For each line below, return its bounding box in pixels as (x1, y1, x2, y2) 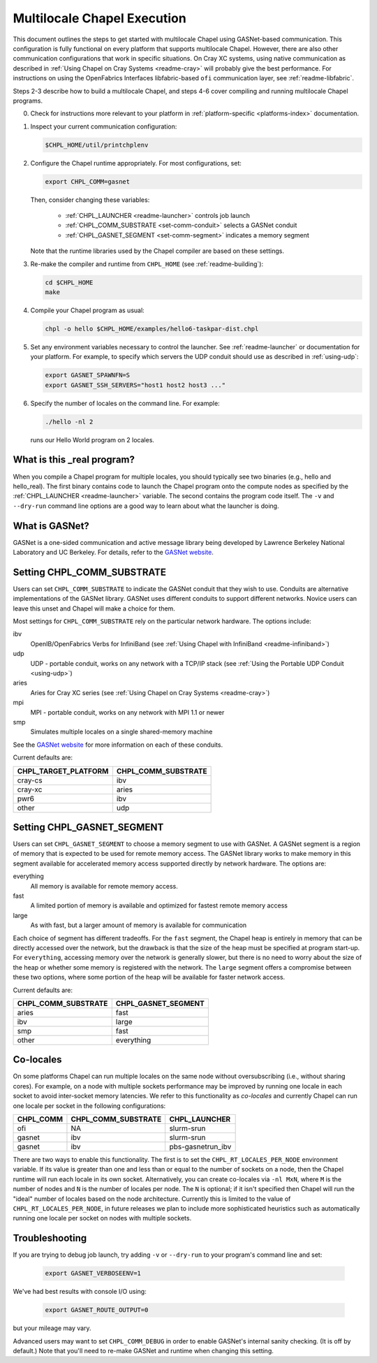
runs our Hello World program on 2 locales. (30, 435, 155, 444)
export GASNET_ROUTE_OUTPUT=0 (45, 1306, 149, 1314)
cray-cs (17, 775, 43, 785)
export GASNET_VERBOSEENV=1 (45, 1269, 141, 1278)
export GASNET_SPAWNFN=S (45, 371, 131, 379)
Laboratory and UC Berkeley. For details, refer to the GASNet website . (13, 548, 214, 556)
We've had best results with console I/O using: (13, 1288, 147, 1296)
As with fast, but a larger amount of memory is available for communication (30, 921, 247, 929)
